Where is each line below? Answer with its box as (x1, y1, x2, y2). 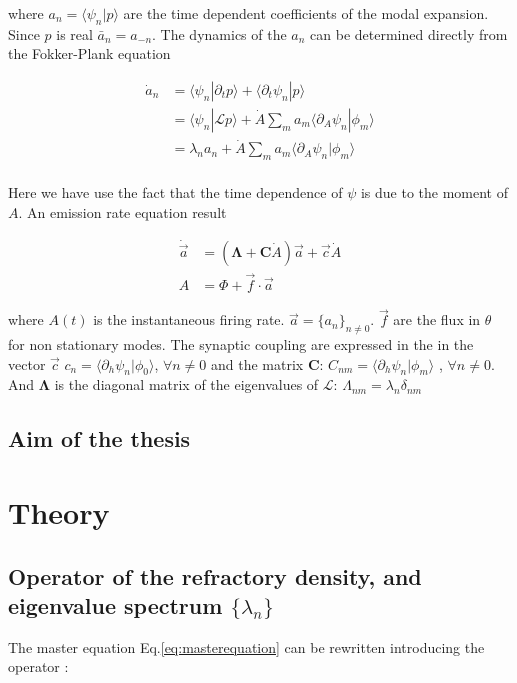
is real (56, 23, 93, 44)
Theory (8, 492, 110, 532)
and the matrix (211, 353, 304, 374)
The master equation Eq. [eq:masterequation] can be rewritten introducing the (8, 636, 485, 657)
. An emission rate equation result (18, 201, 227, 222)
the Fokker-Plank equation (8, 43, 171, 64)
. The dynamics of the (152, 23, 287, 44)
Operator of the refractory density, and (8, 560, 422, 591)
